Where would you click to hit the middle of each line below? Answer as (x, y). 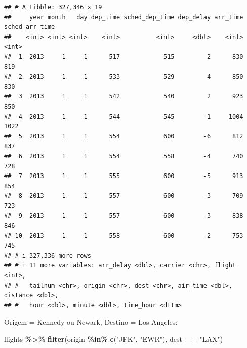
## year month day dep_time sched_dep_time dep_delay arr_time (124, 17)
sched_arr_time (30, 27)
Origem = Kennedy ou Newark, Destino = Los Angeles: (91, 322)
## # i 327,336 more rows (48, 255)
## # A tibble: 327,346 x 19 (53, 7)
